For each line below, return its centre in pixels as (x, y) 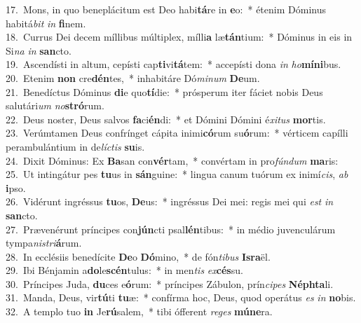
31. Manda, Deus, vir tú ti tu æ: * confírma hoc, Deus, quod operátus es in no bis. (181, 297)
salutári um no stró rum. (55, 105)
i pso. (16, 187)
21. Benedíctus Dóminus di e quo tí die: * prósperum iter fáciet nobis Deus (164, 91)
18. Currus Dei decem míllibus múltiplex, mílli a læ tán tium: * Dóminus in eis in (179, 37)
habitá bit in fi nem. (46, 23)
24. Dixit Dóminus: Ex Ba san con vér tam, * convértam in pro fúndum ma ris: (172, 160)
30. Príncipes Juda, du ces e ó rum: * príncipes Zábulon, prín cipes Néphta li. (170, 283)
